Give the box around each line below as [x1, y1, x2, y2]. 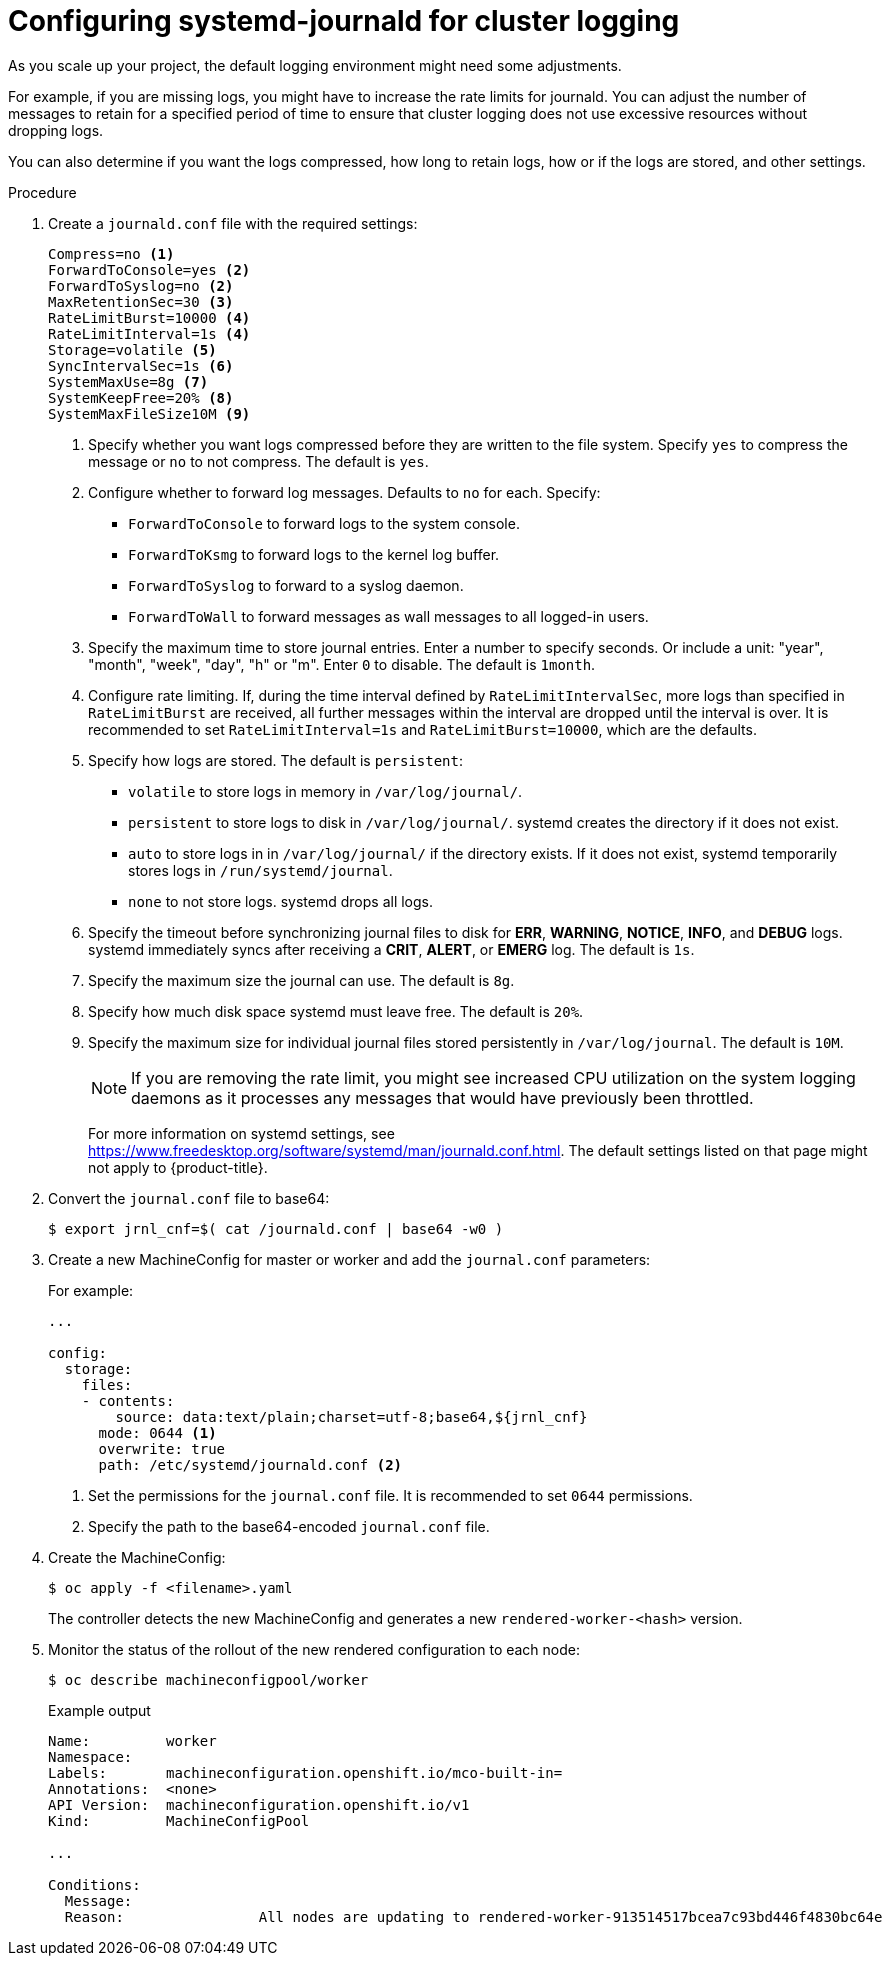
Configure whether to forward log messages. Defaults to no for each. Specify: [88, 483, 601, 501]
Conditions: [48, 1876, 141, 1893]
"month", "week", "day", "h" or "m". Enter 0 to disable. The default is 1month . [88, 655, 596, 673]
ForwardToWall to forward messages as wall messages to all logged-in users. [128, 607, 649, 625]
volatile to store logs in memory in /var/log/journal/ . [128, 782, 523, 800]
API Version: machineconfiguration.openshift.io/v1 [48, 1796, 470, 1813]
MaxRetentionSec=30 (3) [48, 293, 234, 310]
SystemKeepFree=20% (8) [48, 389, 234, 406]
